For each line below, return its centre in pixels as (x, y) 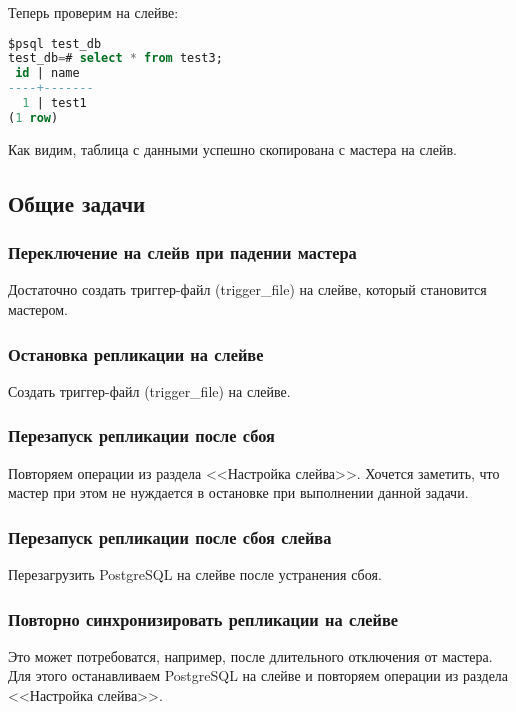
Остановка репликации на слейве (136, 353)
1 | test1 (54, 103)
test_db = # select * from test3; (115, 58)
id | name (47, 73)
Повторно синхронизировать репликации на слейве (203, 618)
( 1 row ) (33, 117)
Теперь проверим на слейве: (93, 12)
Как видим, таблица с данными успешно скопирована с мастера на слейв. (232, 148)
